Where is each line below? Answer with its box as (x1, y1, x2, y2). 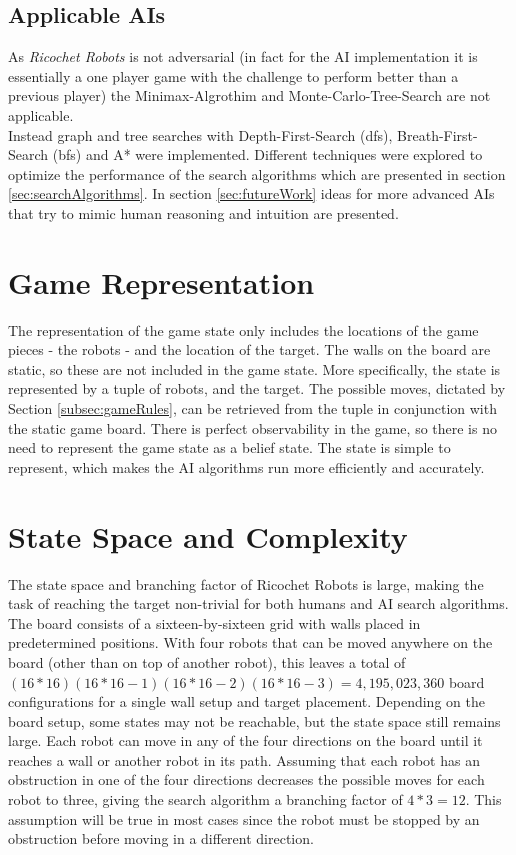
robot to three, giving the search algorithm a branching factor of (8, 789, 403, 810)
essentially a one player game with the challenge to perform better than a (8, 65, 459, 86)
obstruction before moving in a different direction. (8, 828, 314, 849)
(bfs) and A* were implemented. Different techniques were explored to (52, 144, 483, 165)
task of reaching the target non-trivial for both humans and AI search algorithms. (8, 593, 509, 614)
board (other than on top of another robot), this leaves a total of (8, 651, 406, 672)
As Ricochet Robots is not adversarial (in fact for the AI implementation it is (8, 46, 478, 67)
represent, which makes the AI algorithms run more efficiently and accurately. (8, 456, 485, 477)
